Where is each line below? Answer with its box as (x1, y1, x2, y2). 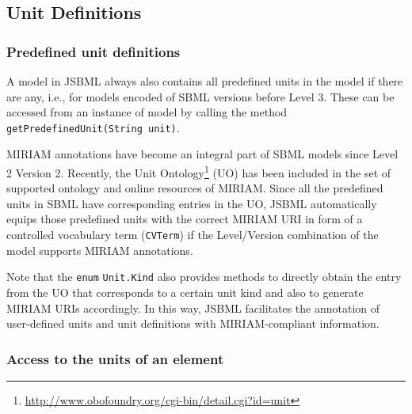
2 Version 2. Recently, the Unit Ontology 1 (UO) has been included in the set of (6, 162, 391, 180)
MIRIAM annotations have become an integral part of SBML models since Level (6, 146, 399, 162)
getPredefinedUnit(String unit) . (6, 119, 180, 135)
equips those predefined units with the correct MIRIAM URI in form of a (6, 211, 363, 227)
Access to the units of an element (6, 348, 224, 368)
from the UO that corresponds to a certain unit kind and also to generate (6, 283, 364, 300)
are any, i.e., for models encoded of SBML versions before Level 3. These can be (6, 88, 395, 104)
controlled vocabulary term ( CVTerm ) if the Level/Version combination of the (6, 226, 379, 243)
